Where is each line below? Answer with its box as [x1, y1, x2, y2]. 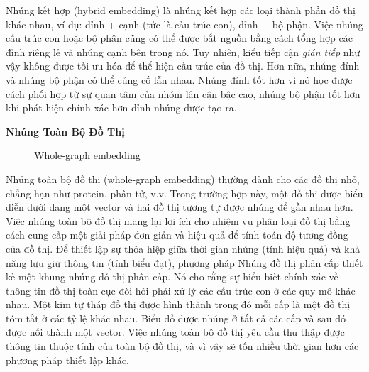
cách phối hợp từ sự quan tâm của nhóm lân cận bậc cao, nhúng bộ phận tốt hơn [6, 86, 360, 101]
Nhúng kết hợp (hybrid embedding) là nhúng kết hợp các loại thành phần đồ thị [6, 3, 356, 17]
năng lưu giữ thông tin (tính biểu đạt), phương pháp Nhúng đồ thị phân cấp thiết [6, 255, 363, 270]
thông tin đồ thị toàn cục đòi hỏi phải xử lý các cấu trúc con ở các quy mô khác [6, 283, 356, 297]
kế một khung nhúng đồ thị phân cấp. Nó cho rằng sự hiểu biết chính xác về [6, 269, 338, 284]
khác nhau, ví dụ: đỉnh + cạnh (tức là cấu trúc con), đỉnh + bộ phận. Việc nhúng [6, 16, 363, 31]
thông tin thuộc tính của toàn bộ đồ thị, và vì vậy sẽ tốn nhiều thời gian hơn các [6, 339, 359, 354]
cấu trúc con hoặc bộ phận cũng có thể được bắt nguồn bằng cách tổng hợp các [6, 31, 353, 45]
